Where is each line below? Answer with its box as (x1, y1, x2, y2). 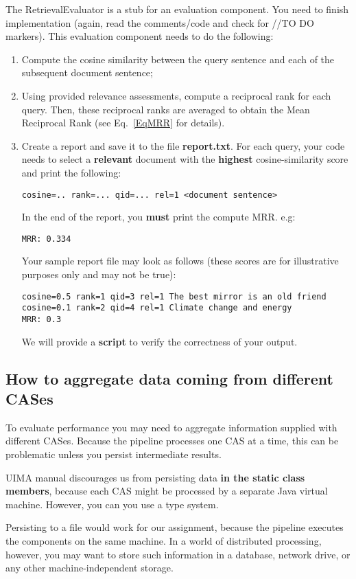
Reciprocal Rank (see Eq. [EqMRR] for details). (21, 115, 225, 130)
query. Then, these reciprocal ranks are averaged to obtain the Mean (21, 102, 310, 116)
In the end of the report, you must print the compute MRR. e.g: (21, 209, 296, 224)
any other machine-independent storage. (5, 560, 174, 575)
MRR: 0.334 (21, 234, 71, 244)
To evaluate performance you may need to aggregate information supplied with (5, 420, 337, 434)
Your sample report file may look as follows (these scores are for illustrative (21, 253, 339, 268)
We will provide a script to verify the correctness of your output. (21, 334, 298, 348)
